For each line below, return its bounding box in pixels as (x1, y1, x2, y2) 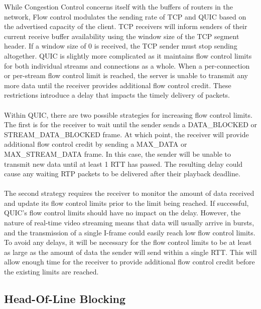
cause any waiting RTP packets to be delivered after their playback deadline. (4, 168, 240, 179)
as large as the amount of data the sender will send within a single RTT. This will (4, 246, 257, 257)
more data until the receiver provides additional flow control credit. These (4, 80, 231, 90)
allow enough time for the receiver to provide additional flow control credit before (4, 256, 255, 267)
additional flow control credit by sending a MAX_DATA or (4, 139, 187, 149)
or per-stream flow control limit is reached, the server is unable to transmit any (4, 70, 248, 81)
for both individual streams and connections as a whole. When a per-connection (4, 60, 250, 71)
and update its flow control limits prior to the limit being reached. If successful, (4, 197, 249, 208)
